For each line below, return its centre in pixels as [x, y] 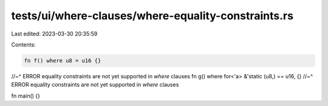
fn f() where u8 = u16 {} [63, 61]
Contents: [23, 45]
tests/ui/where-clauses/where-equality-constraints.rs [152, 16]
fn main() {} [26, 96]
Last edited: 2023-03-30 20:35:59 [54, 34]
